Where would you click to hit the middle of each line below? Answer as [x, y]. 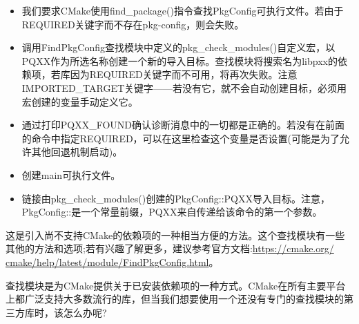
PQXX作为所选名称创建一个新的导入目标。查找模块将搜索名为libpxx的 [179, 60]
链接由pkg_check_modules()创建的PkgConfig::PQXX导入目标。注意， [176, 198]
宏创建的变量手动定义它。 [80, 101]
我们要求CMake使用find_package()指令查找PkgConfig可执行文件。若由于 [183, 10]
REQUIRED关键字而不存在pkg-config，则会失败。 [133, 24]
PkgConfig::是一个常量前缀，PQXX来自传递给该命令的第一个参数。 [172, 212]
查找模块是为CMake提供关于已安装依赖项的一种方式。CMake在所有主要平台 [176, 285]
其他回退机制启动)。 [77, 152]
